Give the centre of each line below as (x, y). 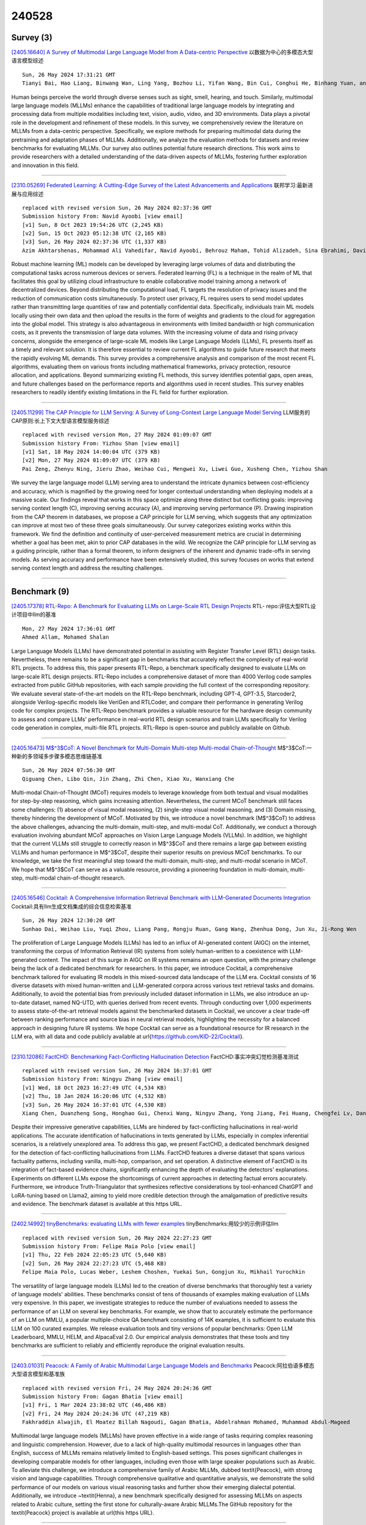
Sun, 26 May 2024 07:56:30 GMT (69, 770)
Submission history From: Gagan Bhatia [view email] (102, 1396)
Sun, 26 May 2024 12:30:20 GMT (69, 920)
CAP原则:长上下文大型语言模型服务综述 (60, 420)
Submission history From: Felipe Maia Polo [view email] (109, 1247)
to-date (21, 1002)
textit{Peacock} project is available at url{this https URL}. (83, 1512)
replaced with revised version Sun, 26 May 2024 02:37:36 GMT (117, 208)
